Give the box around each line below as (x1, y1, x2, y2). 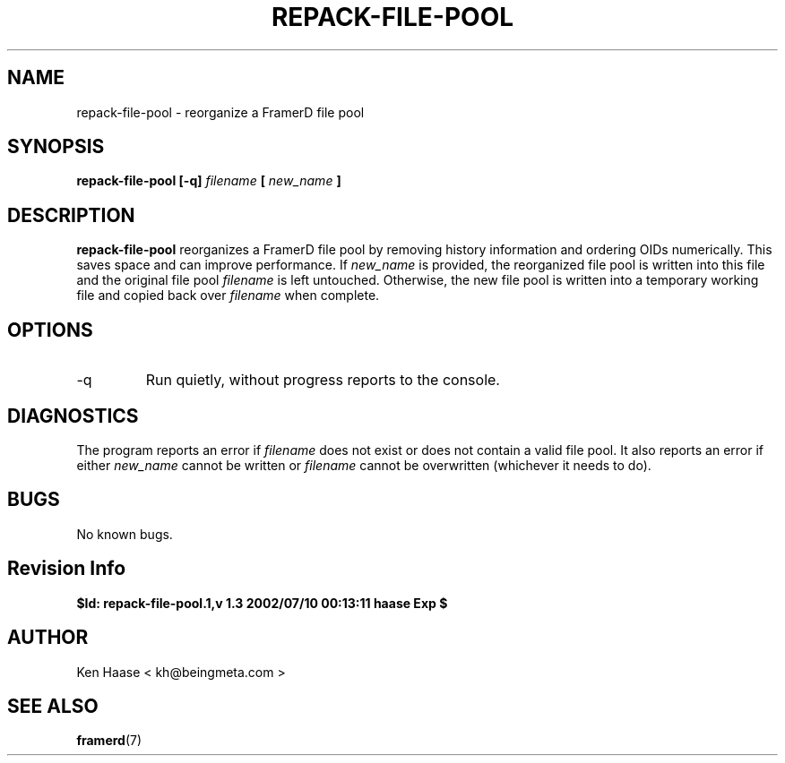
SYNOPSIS (7, 135, 105, 159)
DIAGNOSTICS (7, 404, 139, 427)
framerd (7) (76, 733, 142, 749)
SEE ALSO (7, 694, 99, 717)
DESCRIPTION (7, 203, 135, 227)
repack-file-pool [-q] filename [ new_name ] (76, 173, 341, 189)
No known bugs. (76, 526, 173, 542)
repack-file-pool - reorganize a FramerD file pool (76, 104, 365, 120)
